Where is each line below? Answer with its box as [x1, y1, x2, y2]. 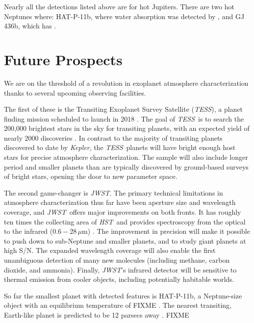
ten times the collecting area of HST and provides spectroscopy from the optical [4, 216, 246, 226]
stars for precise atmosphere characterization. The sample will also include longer [4, 152, 248, 162]
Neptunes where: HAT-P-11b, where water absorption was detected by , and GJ [4, 11, 245, 21]
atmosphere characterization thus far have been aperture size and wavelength [4, 197, 236, 207]
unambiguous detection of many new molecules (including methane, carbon [4, 255, 230, 265]
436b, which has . [4, 21, 56, 31]
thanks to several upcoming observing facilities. [4, 87, 146, 98]
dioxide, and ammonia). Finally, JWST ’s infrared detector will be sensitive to [4, 264, 237, 274]
